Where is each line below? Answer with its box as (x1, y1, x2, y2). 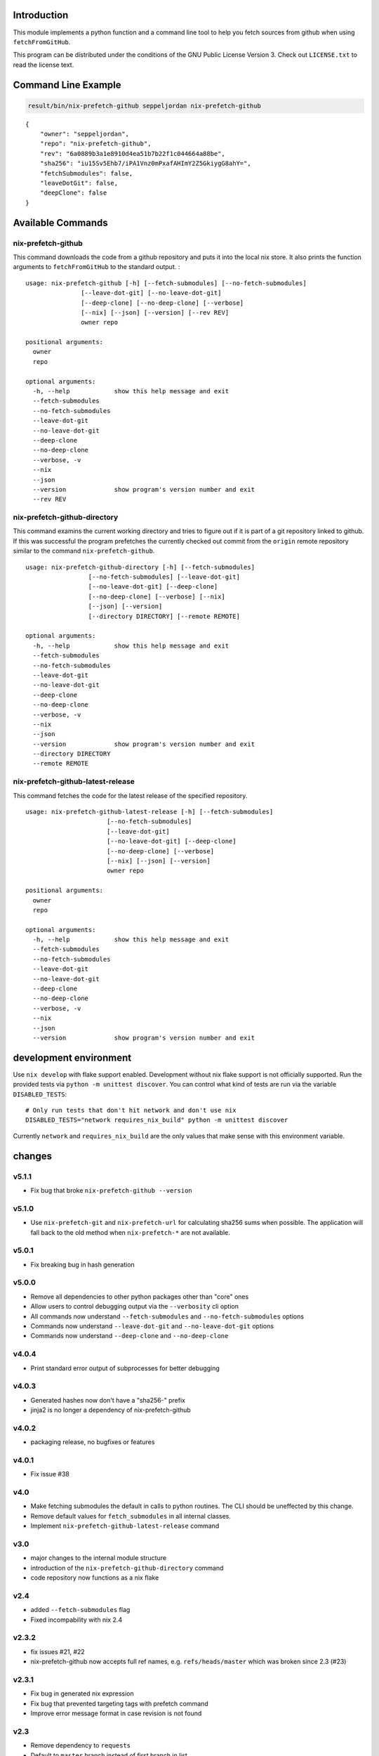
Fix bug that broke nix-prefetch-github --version (30, 1186, 192, 1194)
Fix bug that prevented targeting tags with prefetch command (30, 1699, 208, 1708)
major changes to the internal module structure (30, 1554, 167, 1562)
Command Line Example (13, 79, 122, 91)
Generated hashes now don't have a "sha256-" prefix (30, 1396, 186, 1404)
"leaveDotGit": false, (39, 179, 119, 188)
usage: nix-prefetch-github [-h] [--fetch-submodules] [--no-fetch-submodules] (25, 279, 307, 287)
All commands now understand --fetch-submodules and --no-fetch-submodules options (30, 1312, 305, 1321)
